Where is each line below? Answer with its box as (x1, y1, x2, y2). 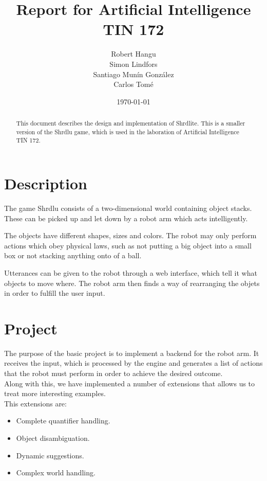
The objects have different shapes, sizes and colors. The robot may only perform (4, 230, 257, 241)
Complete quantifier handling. (16, 415, 110, 426)
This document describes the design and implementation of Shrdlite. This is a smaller (16, 119, 245, 128)
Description (4, 173, 88, 194)
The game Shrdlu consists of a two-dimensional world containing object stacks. (4, 202, 252, 213)
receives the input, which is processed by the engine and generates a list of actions (4, 358, 263, 368)
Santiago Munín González (93, 68, 174, 79)
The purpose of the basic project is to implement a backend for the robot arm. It (4, 347, 259, 358)
